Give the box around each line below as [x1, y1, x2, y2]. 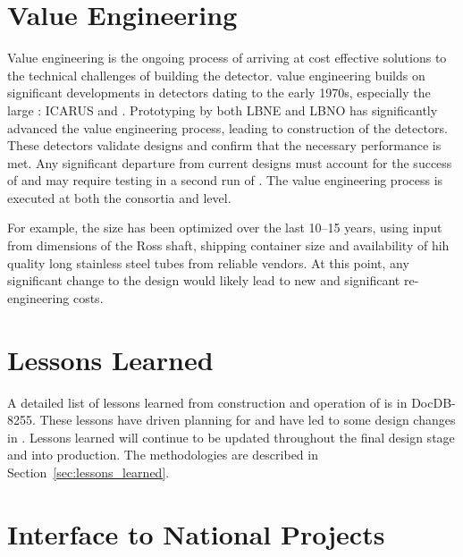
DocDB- [411, 392, 456, 411]
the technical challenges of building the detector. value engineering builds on [7, 65, 425, 84]
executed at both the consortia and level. [7, 188, 231, 207]
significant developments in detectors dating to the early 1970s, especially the [7, 83, 431, 102]
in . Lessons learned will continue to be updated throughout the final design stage [7, 427, 455, 446]
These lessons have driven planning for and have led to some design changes [39, 410, 456, 429]
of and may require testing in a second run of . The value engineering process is [7, 171, 443, 190]
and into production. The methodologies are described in [7, 445, 318, 464]
